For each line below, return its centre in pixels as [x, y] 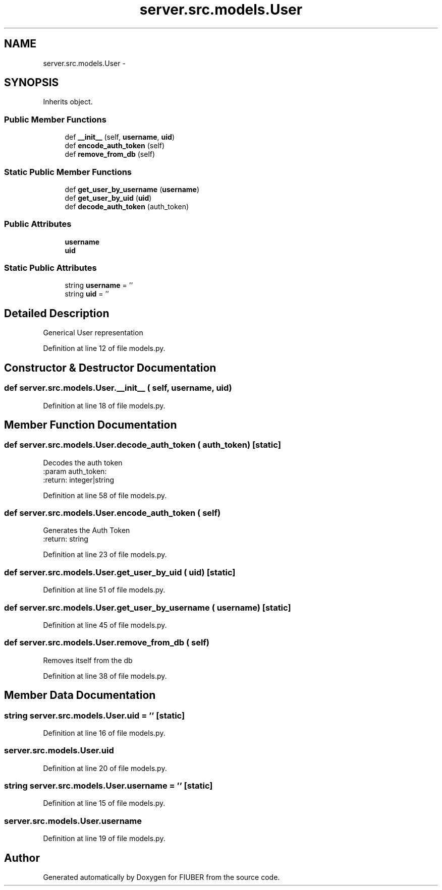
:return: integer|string [78, 480]
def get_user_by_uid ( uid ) [108, 198]
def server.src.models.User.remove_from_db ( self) [107, 643]
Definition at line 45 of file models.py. [105, 625]
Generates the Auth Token [87, 530]
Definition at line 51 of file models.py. [104, 590]
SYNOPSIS [32, 83]
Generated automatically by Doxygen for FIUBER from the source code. [161, 877]
